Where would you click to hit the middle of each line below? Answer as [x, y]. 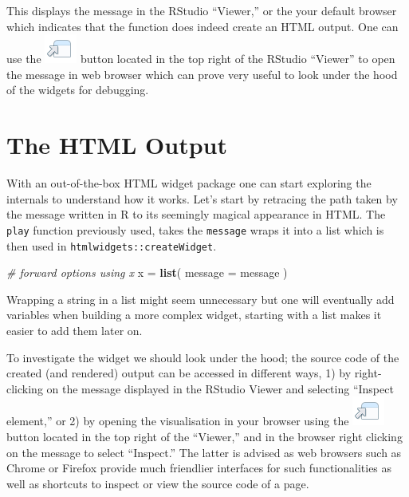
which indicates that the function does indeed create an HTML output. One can [203, 26]
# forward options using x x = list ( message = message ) [147, 272]
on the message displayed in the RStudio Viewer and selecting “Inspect [220, 388]
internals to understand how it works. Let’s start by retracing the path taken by [202, 198]
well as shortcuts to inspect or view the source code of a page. [158, 483]
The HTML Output [117, 145]
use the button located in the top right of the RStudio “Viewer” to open [201, 59]
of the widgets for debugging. [78, 90]
